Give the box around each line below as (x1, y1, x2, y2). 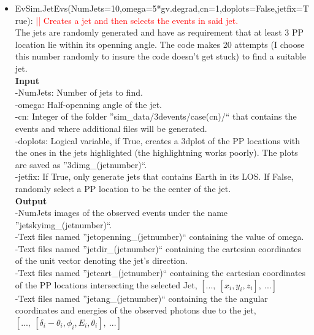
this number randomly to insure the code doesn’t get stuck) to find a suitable (15, 50, 306, 63)
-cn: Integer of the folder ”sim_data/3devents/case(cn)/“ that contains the (15, 110, 297, 123)
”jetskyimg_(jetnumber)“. (15, 218, 112, 231)
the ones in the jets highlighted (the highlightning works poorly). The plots (15, 146, 298, 159)
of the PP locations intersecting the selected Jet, (15, 278, 197, 291)
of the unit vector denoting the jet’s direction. (15, 254, 188, 267)
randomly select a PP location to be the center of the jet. (15, 182, 231, 194)
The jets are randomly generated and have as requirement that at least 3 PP (15, 26, 304, 39)
